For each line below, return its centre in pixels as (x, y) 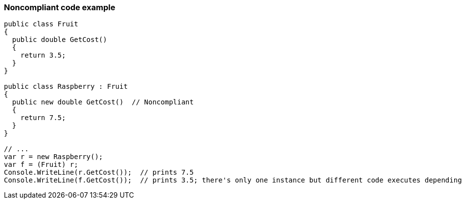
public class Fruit (41, 24)
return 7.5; (43, 118)
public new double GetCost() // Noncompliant (103, 102)
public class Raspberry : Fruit (66, 87)
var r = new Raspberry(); (54, 157)
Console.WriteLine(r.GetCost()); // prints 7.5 (99, 173)
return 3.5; (43, 55)
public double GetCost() (59, 40)
